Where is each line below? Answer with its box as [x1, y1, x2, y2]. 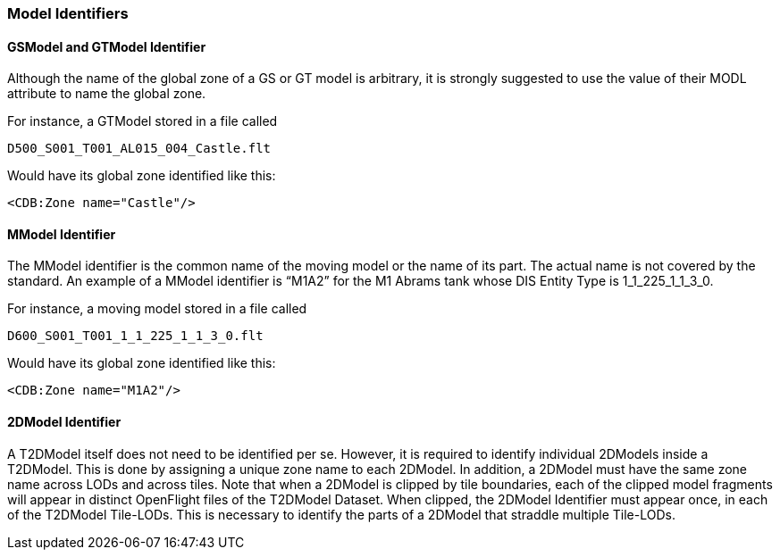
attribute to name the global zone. [7, 86, 206, 102]
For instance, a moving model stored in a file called [7, 301, 307, 317]
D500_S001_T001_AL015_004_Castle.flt [7, 141, 272, 156]
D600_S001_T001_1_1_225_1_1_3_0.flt [7, 328, 264, 344]
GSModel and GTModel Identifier [7, 38, 206, 54]
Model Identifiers [7, 4, 129, 22]
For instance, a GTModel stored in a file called [7, 113, 278, 129]
